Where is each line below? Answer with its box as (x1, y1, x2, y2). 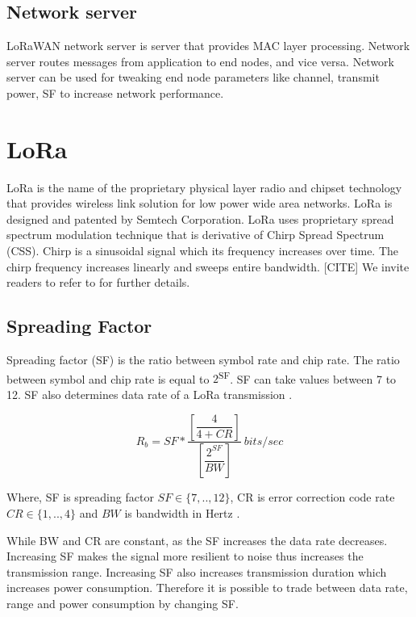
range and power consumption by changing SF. (6, 594, 239, 611)
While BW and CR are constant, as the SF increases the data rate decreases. (6, 531, 388, 548)
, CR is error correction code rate (230, 489, 395, 506)
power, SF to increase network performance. (6, 84, 224, 101)
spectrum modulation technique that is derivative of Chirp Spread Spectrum (6, 226, 385, 243)
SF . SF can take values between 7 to (218, 367, 397, 387)
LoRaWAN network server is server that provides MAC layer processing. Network (6, 37, 410, 54)
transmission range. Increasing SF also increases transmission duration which (6, 563, 387, 580)
